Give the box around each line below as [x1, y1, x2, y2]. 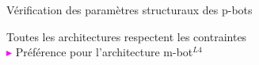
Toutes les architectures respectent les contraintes [6, 28, 247, 44]
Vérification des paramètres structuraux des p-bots [6, 2, 253, 17]
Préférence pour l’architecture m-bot [15, 44, 193, 60]
